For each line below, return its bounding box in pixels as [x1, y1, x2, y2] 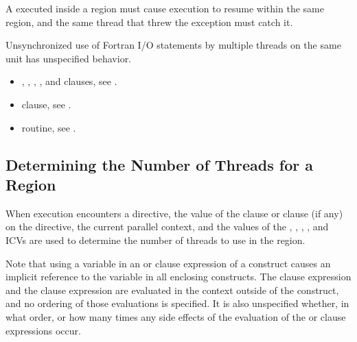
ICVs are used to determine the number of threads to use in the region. [5, 232, 306, 247]
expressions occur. [5, 323, 81, 337]
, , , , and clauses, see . [21, 74, 117, 88]
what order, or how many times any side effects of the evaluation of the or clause [5, 309, 346, 323]
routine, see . [21, 120, 76, 134]
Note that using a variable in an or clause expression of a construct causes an [5, 256, 331, 270]
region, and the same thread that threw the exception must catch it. [5, 14, 293, 29]
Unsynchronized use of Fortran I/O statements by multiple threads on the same [5, 38, 341, 52]
